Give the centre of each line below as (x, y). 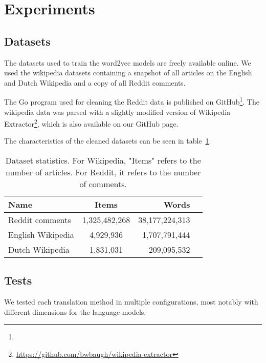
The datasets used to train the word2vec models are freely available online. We (128, 62)
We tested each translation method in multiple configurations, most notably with (131, 302)
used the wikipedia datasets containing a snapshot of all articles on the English (128, 73)
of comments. (103, 184)
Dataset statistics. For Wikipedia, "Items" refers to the (103, 160)
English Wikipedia (41, 235)
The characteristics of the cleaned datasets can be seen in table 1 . (108, 141)
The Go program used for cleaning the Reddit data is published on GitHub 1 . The (132, 101)
